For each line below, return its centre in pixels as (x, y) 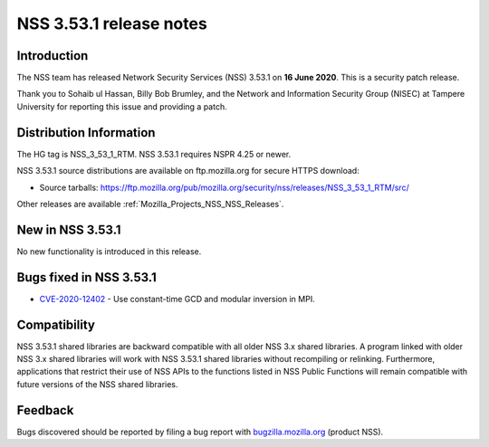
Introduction (53, 56)
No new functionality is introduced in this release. (109, 251)
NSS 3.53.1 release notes (112, 24)
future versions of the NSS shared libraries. (97, 384)
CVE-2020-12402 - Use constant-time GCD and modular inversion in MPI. (177, 299)
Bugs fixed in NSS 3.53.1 (87, 277)
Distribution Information (86, 133)
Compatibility (56, 324)
